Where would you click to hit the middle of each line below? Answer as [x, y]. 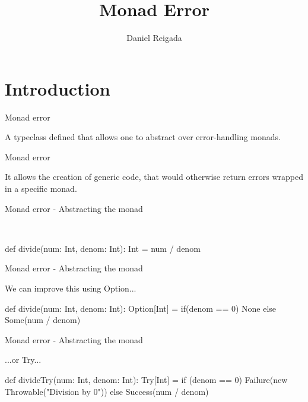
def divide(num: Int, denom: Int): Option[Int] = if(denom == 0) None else [141, 308]
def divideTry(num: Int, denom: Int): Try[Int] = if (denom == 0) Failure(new [146, 379]
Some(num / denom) [43, 320]
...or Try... [23, 360]
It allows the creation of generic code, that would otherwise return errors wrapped [154, 177]
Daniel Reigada [154, 38]
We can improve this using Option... [71, 288]
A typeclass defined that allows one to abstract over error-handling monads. [143, 137]
